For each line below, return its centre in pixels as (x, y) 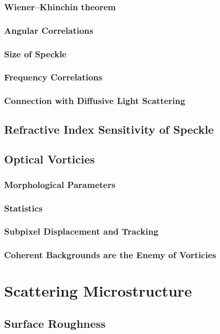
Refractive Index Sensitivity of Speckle (109, 129)
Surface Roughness (55, 323)
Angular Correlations (49, 30)
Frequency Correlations (53, 77)
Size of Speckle (35, 54)
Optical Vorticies (50, 159)
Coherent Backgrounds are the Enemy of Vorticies (110, 255)
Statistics (24, 208)
